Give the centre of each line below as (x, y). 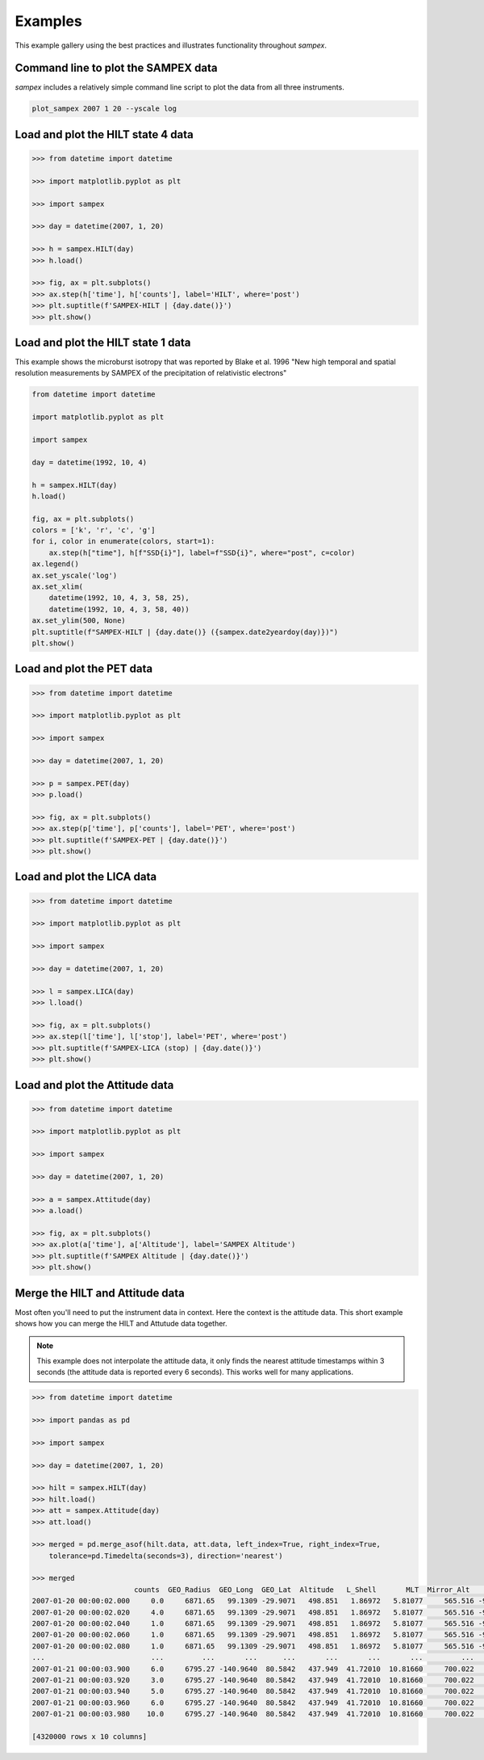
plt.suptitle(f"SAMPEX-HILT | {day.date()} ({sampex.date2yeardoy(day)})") (185, 632)
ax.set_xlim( (58, 587)
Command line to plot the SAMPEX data (116, 68)
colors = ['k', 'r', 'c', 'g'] (94, 530)
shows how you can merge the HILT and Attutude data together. (121, 1324)
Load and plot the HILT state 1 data (103, 342)
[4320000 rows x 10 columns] (90, 1736)
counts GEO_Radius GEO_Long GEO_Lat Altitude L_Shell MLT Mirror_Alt (302, 1590)
